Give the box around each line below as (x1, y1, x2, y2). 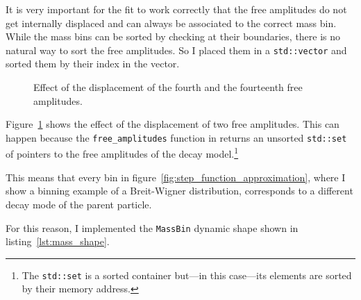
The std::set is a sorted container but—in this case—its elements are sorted (22, 267, 352, 282)
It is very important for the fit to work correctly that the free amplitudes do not (6, 2, 347, 16)
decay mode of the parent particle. (6, 197, 152, 211)
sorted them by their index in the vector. (6, 56, 180, 71)
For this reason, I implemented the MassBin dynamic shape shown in (6, 220, 299, 235)
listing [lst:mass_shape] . (6, 234, 110, 249)
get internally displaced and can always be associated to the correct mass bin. (6, 15, 337, 30)
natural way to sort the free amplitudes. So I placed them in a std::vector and (6, 42, 347, 57)
